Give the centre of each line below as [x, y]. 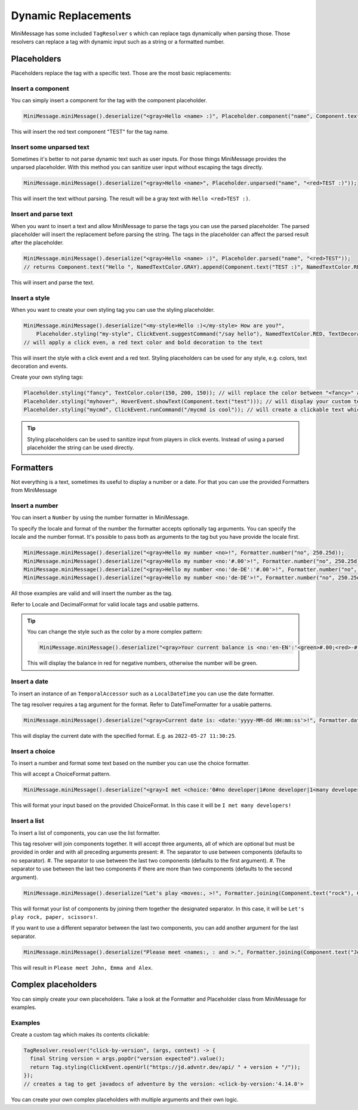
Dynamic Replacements [71, 16]
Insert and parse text [42, 214]
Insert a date [30, 682]
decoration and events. [39, 366]
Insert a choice [33, 751]
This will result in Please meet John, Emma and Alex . [82, 967]
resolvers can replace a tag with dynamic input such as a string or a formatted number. [118, 41]
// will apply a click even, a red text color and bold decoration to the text [143, 342]
